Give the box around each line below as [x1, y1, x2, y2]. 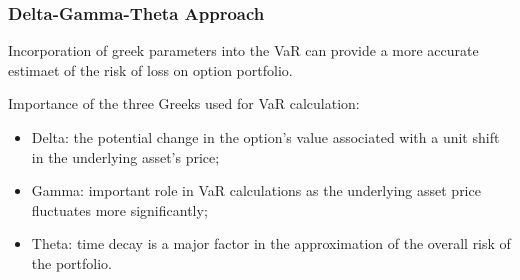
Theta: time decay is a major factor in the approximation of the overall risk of [31, 233, 511, 254]
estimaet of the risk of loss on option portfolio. [8, 59, 293, 80]
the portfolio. [31, 252, 112, 273]
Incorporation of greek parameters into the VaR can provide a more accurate [8, 40, 479, 61]
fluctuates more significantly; [31, 199, 208, 220]
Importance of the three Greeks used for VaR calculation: [8, 93, 360, 114]
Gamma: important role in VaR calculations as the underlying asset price [31, 180, 481, 201]
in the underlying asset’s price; [31, 146, 220, 167]
